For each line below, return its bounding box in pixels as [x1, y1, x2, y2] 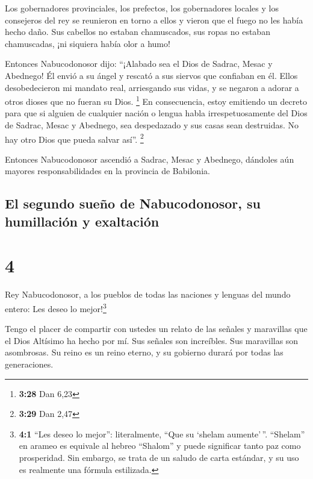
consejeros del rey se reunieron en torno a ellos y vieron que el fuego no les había [5, 13, 303, 26]
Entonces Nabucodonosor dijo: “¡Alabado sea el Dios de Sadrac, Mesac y [5, 57, 273, 70]
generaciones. [5, 357, 54, 370]
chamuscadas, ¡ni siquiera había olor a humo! [5, 37, 170, 49]
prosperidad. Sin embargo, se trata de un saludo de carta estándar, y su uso [19, 451, 299, 463]
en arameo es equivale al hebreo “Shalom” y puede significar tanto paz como [19, 439, 301, 452]
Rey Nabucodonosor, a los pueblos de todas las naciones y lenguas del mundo [5, 288, 291, 301]
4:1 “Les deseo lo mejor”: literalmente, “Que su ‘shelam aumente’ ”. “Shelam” [19, 427, 305, 440]
